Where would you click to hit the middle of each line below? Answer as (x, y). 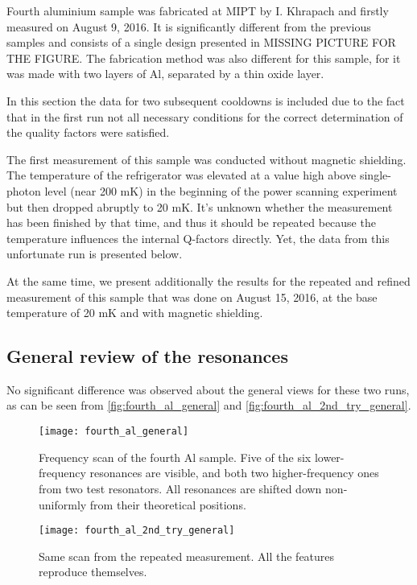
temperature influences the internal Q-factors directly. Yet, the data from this (198, 238)
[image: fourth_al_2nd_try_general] (137, 531)
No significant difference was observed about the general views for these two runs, (208, 389)
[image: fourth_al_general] (114, 432)
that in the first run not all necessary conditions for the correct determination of (205, 116)
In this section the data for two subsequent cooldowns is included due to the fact (206, 100)
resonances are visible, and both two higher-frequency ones (234, 473)
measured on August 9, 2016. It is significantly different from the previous (189, 26)
